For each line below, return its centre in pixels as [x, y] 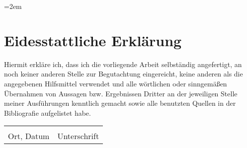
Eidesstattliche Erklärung [93, 40]
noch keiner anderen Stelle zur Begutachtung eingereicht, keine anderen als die [123, 74]
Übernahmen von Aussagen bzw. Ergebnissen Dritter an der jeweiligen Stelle [121, 93]
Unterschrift [78, 136]
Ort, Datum [29, 136]
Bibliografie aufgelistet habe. [47, 112]
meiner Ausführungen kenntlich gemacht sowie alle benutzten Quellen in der [120, 103]
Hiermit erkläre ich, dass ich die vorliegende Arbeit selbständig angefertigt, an [123, 64]
